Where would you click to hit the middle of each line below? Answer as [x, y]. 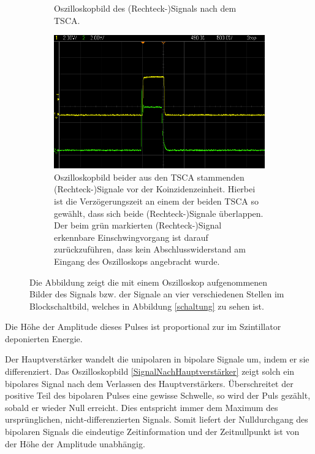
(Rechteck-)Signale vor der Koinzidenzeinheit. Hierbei [155, 189]
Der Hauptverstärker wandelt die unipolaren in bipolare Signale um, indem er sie [157, 359]
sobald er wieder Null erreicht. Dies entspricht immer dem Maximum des [142, 407]
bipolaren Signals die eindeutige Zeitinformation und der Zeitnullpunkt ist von [152, 432]
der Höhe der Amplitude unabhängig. [75, 443]
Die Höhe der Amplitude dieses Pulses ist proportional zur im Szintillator [143, 327]
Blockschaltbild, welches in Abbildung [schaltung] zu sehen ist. [147, 306]
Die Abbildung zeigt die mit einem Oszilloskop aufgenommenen [149, 282]
